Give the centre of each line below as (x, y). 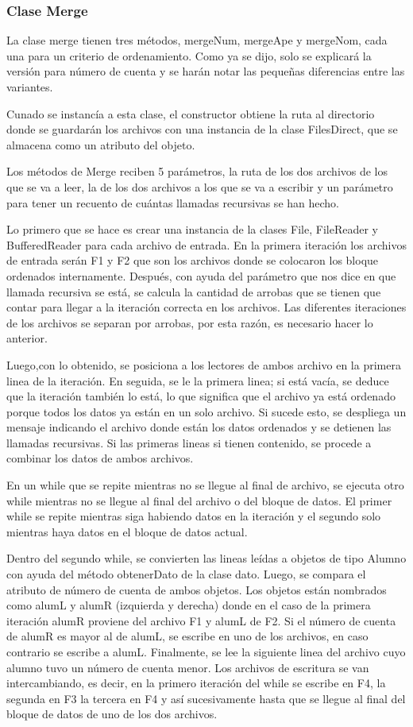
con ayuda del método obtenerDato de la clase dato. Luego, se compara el (186, 574)
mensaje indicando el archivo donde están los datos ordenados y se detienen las (199, 427)
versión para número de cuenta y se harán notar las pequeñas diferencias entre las (206, 71)
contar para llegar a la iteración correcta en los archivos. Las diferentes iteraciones (206, 307)
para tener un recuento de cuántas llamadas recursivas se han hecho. (173, 202)
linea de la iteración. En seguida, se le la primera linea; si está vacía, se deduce (198, 380)
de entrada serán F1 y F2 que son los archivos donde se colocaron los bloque (193, 260)
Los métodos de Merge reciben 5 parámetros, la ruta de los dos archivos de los (197, 171)
